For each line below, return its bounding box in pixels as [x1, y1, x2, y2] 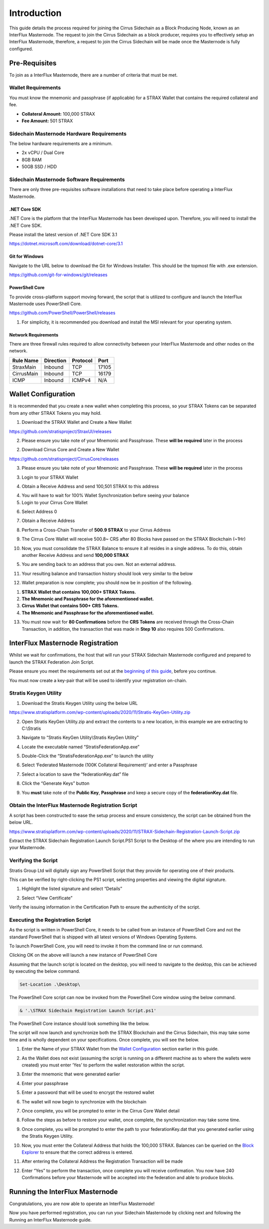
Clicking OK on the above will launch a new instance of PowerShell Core [9, 952, 157, 958]
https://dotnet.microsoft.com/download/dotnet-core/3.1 [9, 241, 123, 247]
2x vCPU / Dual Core [21, 150, 64, 156]
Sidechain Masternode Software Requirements [9, 176, 125, 183]
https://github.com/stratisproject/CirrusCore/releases [9, 456, 119, 462]
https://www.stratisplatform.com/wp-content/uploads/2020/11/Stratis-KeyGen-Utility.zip [9, 709, 190, 715]
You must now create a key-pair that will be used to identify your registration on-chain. [9, 677, 187, 683]
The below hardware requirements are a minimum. [9, 141, 113, 147]
